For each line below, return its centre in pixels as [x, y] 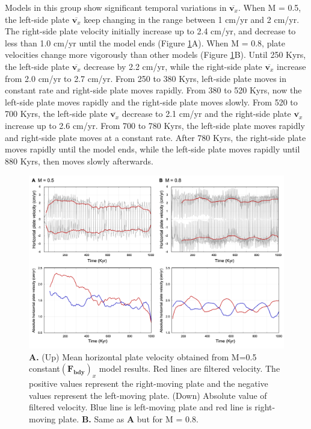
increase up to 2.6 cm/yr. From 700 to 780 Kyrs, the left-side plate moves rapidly [155, 125]
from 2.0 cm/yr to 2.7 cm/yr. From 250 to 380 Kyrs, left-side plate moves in [146, 78]
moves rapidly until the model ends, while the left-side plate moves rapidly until [152, 149]
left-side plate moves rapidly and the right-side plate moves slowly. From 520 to [151, 102]
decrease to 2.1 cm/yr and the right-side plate [206, 114]
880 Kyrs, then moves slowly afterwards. [79, 161]
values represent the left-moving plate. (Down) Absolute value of [148, 395]
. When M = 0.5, [269, 7]
